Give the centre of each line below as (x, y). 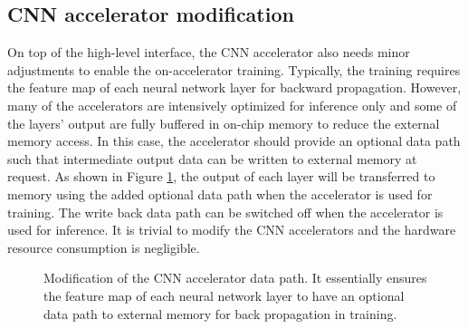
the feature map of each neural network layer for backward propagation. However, (234, 87)
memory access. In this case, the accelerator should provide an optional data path (234, 141)
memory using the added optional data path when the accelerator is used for (220, 194)
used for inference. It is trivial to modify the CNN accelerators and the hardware (232, 230)
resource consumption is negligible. (104, 247)
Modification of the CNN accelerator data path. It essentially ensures (235, 278)
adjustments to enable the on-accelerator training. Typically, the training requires (234, 69)
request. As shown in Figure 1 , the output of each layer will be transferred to (221, 176)
